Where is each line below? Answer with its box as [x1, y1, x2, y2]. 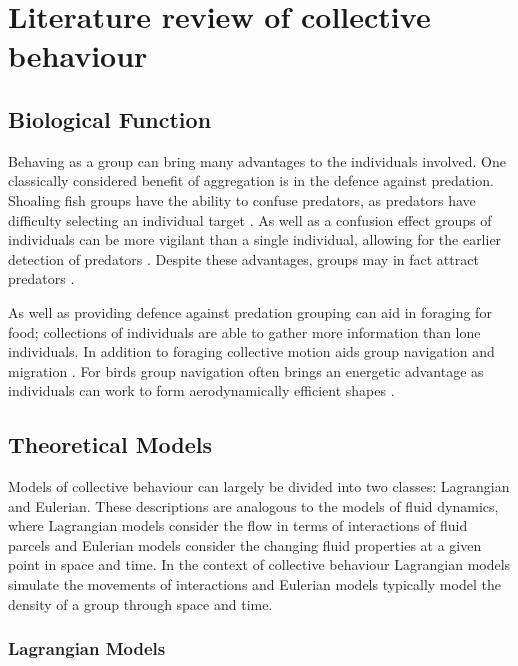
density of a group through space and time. [8, 593, 273, 614]
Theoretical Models [8, 429, 213, 460]
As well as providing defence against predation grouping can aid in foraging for [8, 301, 492, 322]
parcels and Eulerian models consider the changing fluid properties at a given [8, 534, 482, 555]
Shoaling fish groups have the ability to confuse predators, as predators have [8, 189, 476, 210]
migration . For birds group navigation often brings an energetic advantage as [8, 360, 484, 381]
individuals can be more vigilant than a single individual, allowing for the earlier [8, 229, 502, 250]
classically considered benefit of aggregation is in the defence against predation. [8, 170, 494, 191]
